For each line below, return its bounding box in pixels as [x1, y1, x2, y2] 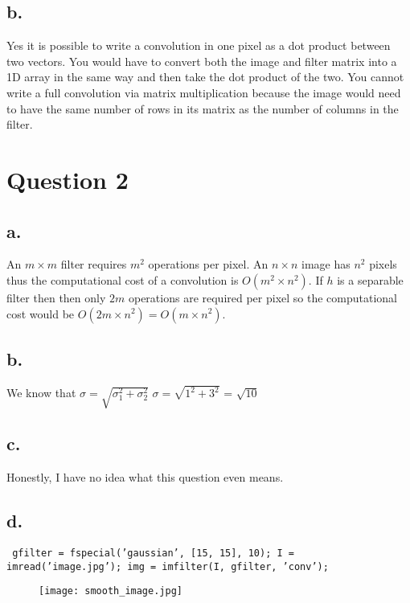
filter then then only [6, 289, 106, 306]
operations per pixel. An [148, 256, 269, 273]
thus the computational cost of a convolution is [6, 271, 239, 288]
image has [301, 256, 351, 273]
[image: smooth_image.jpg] [39, 585, 182, 597]
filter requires [60, 256, 127, 273]
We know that [6, 384, 76, 401]
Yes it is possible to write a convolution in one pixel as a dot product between [6, 37, 391, 54]
